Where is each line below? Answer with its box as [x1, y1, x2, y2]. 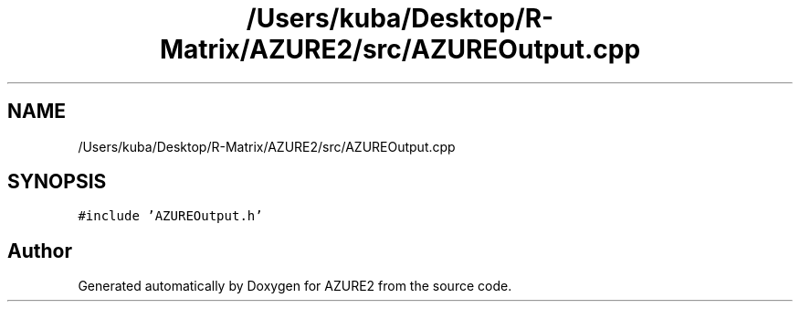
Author [7, 239, 72, 262]
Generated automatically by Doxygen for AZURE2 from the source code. [78, 278, 512, 294]
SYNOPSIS [7, 170, 107, 194]
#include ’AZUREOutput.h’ [78, 208, 263, 224]
